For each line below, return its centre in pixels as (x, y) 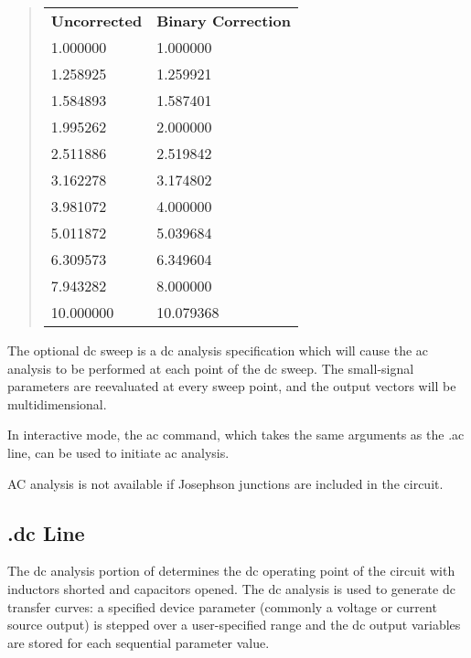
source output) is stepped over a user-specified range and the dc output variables (234, 625)
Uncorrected (96, 21)
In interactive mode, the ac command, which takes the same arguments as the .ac (236, 435)
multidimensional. (57, 403)
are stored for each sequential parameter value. (139, 642)
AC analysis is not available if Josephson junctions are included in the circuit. (225, 483)
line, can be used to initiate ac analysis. (118, 452)
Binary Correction (224, 21)
